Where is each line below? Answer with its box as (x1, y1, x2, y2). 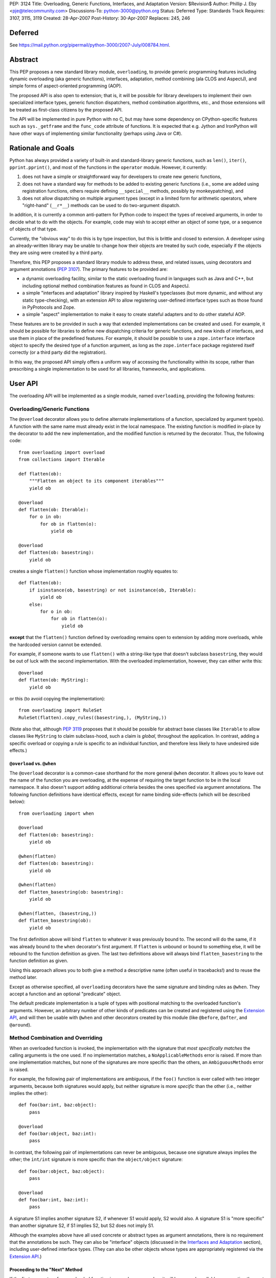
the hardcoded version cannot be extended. (9, 642, 102, 648)
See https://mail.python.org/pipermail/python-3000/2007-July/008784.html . (9, 41, 171, 48)
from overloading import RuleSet (18, 708, 102, 713)
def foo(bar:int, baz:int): (18, 1197, 89, 1203)
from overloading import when (18, 810, 95, 816)
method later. (9, 974, 38, 980)
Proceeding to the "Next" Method (9, 1266, 83, 1272)
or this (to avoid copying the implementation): (9, 695, 106, 701)
